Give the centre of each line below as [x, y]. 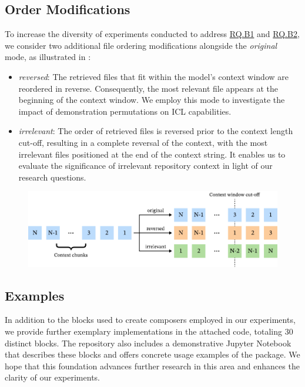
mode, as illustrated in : [48, 57]
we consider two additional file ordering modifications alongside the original [141, 45]
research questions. [52, 177]
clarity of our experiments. [52, 377]
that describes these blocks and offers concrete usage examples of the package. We [152, 354]
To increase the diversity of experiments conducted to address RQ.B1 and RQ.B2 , [152, 34]
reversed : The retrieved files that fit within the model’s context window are [153, 76]
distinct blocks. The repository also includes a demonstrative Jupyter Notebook [148, 343]
